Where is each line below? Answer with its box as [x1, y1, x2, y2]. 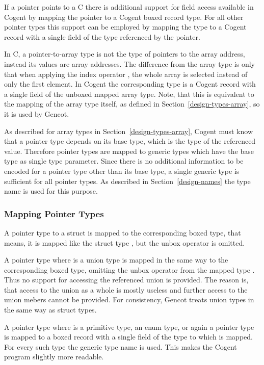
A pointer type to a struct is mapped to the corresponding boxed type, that [4, 227, 241, 238]
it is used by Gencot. [4, 108, 69, 119]
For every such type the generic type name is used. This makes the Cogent [4, 341, 237, 352]
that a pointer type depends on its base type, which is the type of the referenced [4, 136, 256, 146]
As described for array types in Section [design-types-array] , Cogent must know [4, 125, 253, 136]
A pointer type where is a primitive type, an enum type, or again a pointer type [4, 321, 254, 332]
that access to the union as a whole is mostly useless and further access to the [4, 284, 248, 295]
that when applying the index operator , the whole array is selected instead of [4, 68, 248, 79]
